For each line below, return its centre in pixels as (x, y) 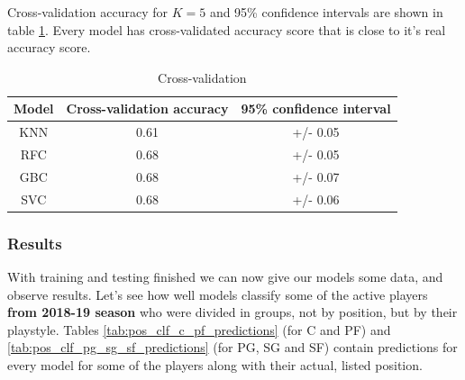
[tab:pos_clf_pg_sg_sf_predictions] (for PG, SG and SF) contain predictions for (232, 347)
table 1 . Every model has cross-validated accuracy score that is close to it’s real (227, 29)
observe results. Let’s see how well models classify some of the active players (218, 294)
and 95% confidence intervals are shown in (326, 12)
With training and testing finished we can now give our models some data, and (225, 277)
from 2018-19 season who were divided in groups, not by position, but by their (232, 312)
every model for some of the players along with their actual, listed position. (215, 365)
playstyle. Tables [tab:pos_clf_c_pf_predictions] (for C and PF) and (199, 329)
